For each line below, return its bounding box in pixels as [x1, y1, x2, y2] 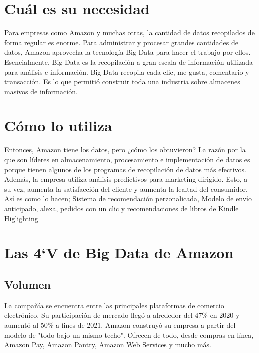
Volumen [4, 276, 51, 292]
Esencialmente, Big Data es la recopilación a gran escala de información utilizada [4, 56, 253, 67]
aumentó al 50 [4, 319, 48, 330]
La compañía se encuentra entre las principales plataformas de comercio [4, 300, 224, 310]
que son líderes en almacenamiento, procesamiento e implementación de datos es [4, 154, 250, 164]
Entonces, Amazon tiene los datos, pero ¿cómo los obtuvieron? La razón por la [4, 144, 246, 155]
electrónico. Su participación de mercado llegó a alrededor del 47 [4, 310, 202, 320]
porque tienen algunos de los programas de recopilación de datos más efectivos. [4, 164, 246, 174]
